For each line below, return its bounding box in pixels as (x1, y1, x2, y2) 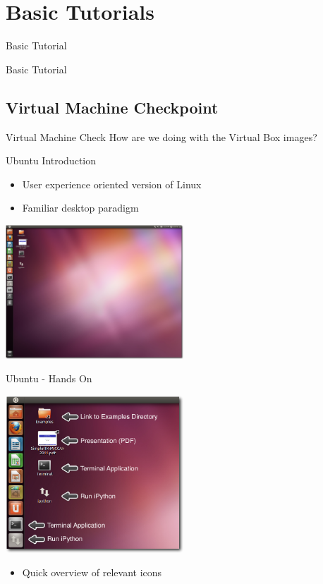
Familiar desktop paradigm (22, 200, 139, 215)
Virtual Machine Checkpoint (6, 96, 219, 118)
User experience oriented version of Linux (22, 176, 202, 191)
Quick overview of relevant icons (22, 565, 162, 580)
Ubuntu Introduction (6, 153, 97, 168)
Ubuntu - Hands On (6, 371, 92, 386)
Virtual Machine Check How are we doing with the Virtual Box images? (6, 129, 317, 144)
